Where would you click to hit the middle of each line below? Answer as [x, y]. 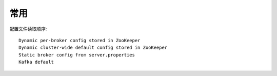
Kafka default [36, 62]
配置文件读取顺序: [28, 29]
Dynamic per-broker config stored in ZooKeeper [80, 40]
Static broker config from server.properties [77, 55]
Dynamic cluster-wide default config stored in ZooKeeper [93, 48]
